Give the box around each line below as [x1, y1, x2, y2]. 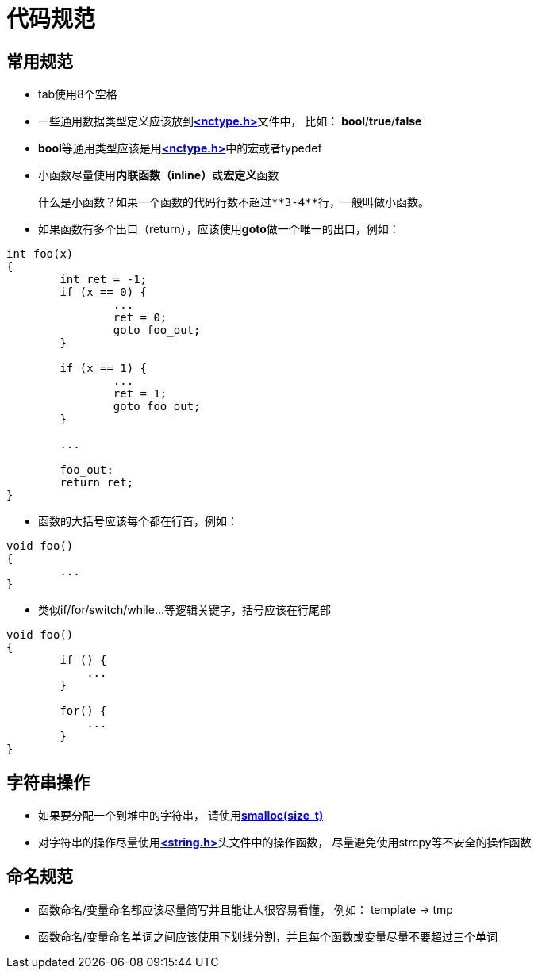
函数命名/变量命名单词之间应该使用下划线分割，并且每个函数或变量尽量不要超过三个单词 [38, 929, 498, 943]
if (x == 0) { [60, 286, 148, 299]
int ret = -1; [60, 273, 148, 286]
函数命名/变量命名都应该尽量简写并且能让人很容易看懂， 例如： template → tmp [38, 902, 453, 916]
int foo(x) [6, 248, 74, 261]
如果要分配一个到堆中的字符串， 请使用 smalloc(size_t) [38, 808, 324, 823]
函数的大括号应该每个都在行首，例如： [38, 514, 238, 528]
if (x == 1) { [60, 362, 148, 375]
